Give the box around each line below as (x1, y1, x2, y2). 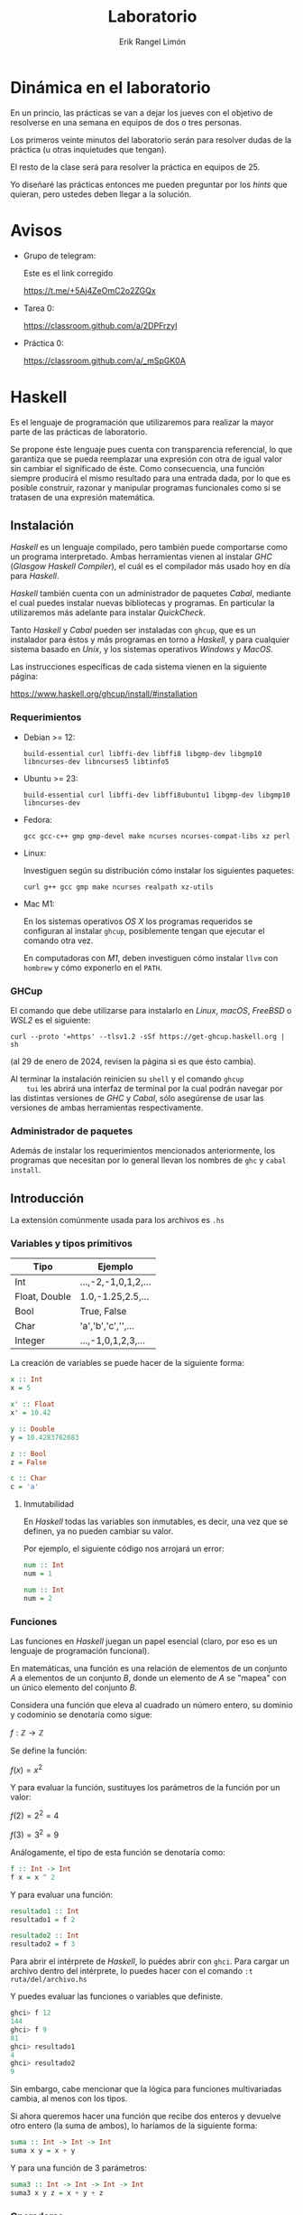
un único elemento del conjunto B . (10, 1682, 138, 1693)
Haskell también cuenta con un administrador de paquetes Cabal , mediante (10, 588, 291, 599)
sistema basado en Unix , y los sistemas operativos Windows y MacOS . (10, 644, 274, 655)
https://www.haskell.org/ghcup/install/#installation (10, 688, 197, 699)
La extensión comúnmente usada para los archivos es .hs (10, 1215, 225, 1226)
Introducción (10, 1191, 85, 1206)
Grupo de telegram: (23, 250, 96, 261)
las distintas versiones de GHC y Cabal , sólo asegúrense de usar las (10, 1092, 264, 1103)
